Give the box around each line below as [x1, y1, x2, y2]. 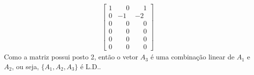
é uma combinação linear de [150, 52, 235, 62]
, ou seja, [12, 61, 39, 71]
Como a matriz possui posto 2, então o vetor [4, 52, 138, 62]
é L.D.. [80, 61, 101, 71]
